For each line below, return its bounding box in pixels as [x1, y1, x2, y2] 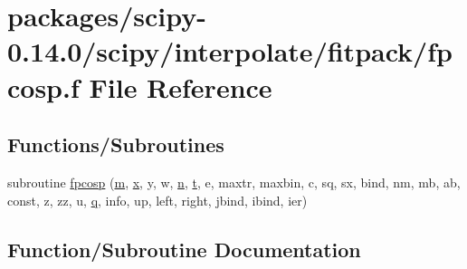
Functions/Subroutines [7, 130, 224, 159]
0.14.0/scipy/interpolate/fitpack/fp [7, 33, 453, 70]
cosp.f [7, 68, 80, 105]
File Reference [89, 68, 272, 105]
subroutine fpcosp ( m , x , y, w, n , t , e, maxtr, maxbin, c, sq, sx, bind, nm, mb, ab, [7, 172, 461, 191]
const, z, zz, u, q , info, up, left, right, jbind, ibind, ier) [7, 190, 308, 209]
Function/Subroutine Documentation [7, 235, 361, 263]
